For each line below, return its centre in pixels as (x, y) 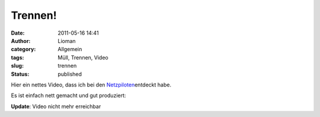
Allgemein (70, 49)
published (70, 74)
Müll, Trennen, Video (83, 57)
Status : (20, 74)
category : (23, 49)
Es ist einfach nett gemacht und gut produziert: (68, 96)
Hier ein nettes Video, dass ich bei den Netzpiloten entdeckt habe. (91, 85)
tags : (17, 57)
